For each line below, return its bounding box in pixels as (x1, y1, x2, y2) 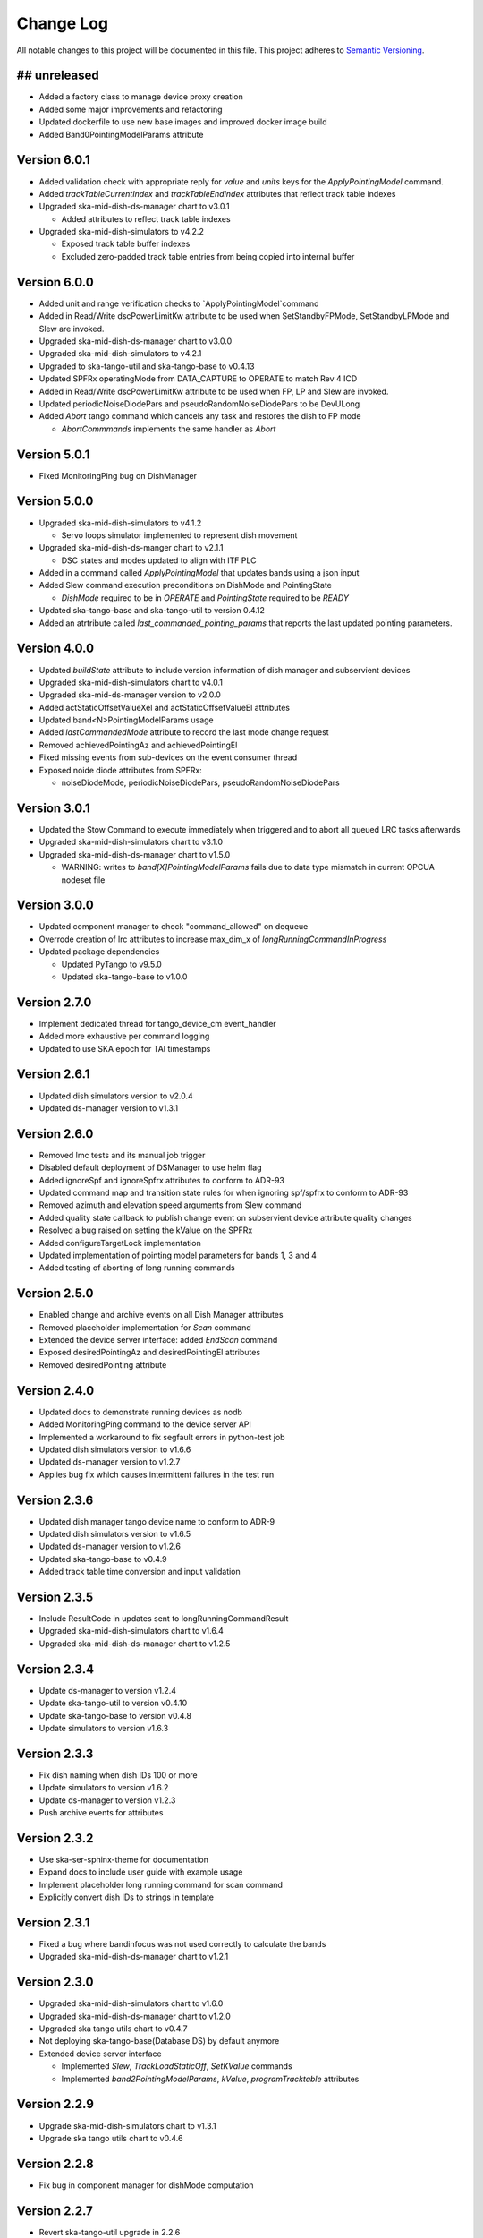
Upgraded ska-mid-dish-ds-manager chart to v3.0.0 (38, 336, 233, 346)
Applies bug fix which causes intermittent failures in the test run (38, 1469, 275, 1480)
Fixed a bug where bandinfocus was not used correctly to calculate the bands (38, 1939, 326, 1950)
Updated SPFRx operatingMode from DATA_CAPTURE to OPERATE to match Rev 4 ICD (38, 373, 358, 384)
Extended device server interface (38, 2048, 163, 2059)
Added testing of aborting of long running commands (38, 1262, 236, 1273)
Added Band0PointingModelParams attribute (38, 129, 204, 140)
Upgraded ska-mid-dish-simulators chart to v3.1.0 (38, 837, 224, 848)
